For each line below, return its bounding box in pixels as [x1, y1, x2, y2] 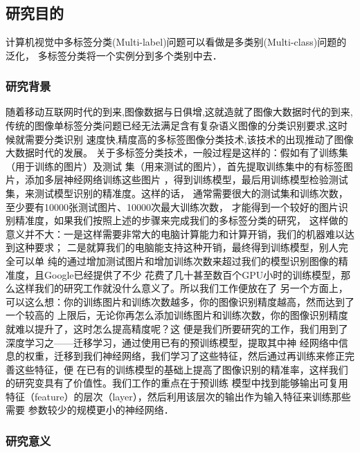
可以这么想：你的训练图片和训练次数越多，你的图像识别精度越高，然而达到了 [6, 294, 354, 308]
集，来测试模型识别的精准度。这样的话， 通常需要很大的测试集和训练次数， [6, 185, 348, 200]
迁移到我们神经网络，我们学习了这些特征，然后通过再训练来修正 [53, 349, 345, 363]
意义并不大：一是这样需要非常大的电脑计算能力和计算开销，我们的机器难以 [6, 226, 345, 241]
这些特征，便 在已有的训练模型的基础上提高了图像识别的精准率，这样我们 [15, 362, 348, 376]
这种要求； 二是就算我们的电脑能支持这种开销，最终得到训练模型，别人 [15, 240, 339, 255]
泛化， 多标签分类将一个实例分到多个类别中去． [6, 48, 222, 62]
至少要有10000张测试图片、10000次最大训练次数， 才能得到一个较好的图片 [6, 199, 339, 214]
